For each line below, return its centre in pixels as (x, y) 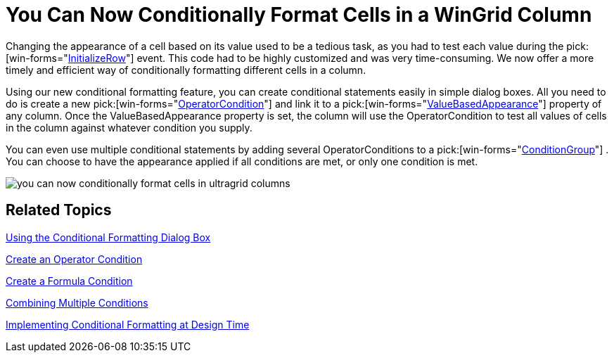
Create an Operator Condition (74, 259)
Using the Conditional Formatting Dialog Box (108, 237)
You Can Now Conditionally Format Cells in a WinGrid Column (299, 15)
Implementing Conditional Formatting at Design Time (128, 324)
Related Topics (59, 210)
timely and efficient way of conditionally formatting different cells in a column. (186, 70)
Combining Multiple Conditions (77, 302)
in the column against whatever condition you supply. (129, 127)
